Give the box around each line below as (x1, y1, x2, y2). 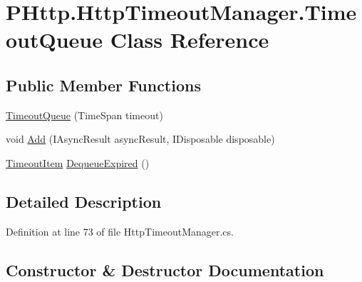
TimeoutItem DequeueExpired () (6, 155, 150, 170)
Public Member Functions (6, 74, 201, 96)
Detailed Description (6, 190, 162, 212)
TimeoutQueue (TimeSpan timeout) (6, 107, 163, 122)
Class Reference (110, 25, 269, 54)
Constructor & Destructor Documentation (6, 258, 324, 281)
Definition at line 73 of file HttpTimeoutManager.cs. (6, 223, 234, 238)
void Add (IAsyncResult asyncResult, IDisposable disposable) (6, 131, 275, 146)
